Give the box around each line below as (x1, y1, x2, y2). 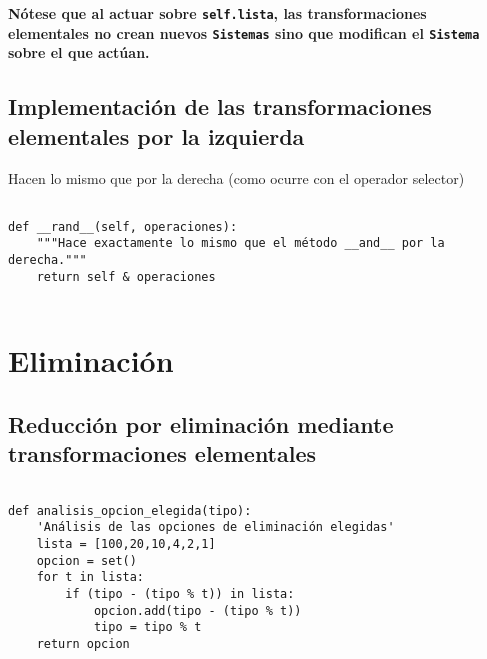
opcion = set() (36, 553, 137, 568)
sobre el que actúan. (8, 42, 150, 63)
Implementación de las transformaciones (8, 91, 432, 122)
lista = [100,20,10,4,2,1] (36, 536, 216, 551)
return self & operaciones (36, 269, 216, 284)
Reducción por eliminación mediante (8, 408, 394, 439)
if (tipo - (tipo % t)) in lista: (65, 586, 295, 601)
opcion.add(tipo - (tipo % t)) (93, 603, 302, 618)
